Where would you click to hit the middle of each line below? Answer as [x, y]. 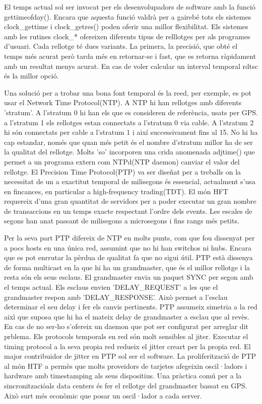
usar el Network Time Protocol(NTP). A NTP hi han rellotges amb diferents [123, 102]
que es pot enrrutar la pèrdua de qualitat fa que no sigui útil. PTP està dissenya [128, 257]
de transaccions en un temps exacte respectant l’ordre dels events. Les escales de [128, 211]
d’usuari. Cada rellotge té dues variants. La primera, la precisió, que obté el [121, 46]
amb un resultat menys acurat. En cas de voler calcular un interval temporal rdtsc [131, 66]
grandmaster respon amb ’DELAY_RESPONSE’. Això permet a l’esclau [116, 297]
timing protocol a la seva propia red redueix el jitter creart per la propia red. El [127, 346]
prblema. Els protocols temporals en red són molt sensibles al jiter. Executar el [126, 336]
